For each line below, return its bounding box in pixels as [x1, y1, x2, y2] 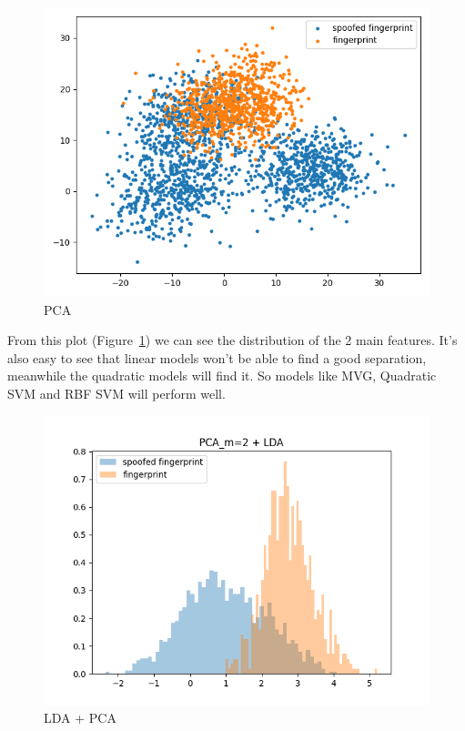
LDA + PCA [44, 708, 116, 727]
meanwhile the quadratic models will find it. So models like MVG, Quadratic [7, 366, 437, 385]
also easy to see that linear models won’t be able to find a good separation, [7, 348, 427, 367]
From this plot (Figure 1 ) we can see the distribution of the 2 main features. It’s [7, 330, 458, 350]
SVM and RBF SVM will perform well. [7, 383, 226, 402]
